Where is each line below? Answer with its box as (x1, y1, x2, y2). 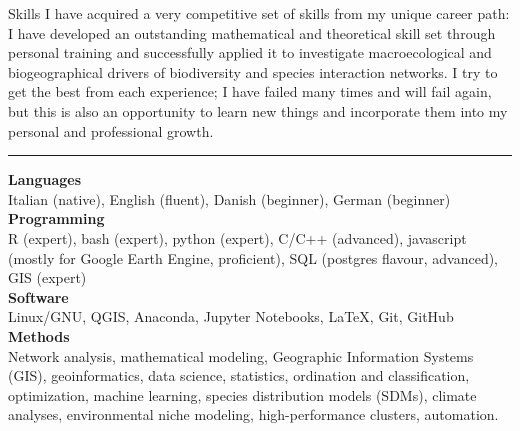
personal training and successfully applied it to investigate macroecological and (8, 42, 492, 63)
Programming (8, 208, 105, 229)
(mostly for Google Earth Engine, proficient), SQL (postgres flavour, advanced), (8, 247, 498, 268)
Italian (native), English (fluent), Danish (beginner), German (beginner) (8, 188, 451, 209)
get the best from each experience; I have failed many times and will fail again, (8, 81, 492, 102)
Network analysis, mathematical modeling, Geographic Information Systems (8, 345, 474, 366)
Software (8, 286, 69, 307)
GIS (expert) (8, 267, 87, 288)
